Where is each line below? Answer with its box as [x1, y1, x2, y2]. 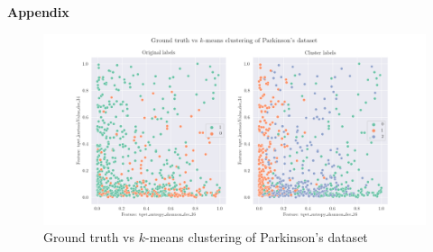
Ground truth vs [43, 228, 135, 247]
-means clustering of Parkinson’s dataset [144, 228, 368, 247]
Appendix [7, 3, 69, 21]
